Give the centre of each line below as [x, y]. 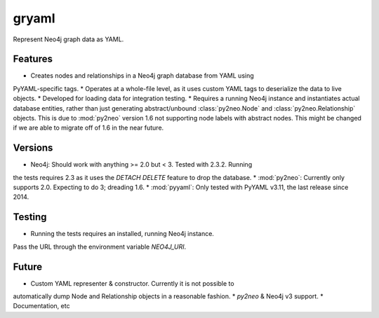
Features [33, 59]
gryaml [34, 18]
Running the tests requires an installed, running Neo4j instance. [122, 234]
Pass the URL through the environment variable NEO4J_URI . [99, 247]
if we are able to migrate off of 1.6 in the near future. [88, 128]
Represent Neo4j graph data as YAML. [68, 39]
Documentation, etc [41, 306]
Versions [33, 148]
